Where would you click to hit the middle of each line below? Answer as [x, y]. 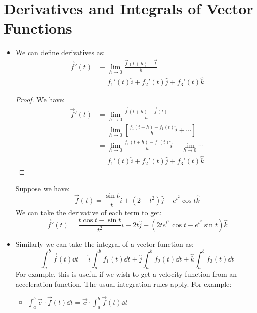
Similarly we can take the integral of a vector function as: [104, 244]
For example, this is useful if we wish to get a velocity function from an [126, 274]
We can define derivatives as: [60, 52]
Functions [38, 28]
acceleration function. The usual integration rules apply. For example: [123, 283]
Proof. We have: [40, 100]
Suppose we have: [42, 188]
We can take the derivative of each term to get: [89, 212]
